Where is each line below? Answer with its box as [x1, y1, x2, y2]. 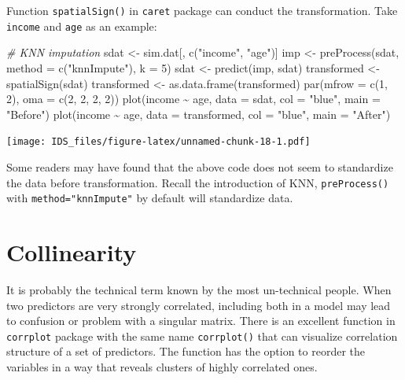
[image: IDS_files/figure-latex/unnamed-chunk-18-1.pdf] [6, 136, 311, 148]
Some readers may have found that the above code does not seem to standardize [6, 158, 393, 175]
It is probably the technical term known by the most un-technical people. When [6, 281, 392, 297]
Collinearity [6, 236, 137, 268]
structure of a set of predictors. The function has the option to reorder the [6, 343, 365, 360]
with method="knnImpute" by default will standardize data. [6, 190, 293, 206]
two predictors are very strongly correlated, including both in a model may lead [6, 297, 391, 313]
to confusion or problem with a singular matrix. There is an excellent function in [6, 312, 396, 329]
